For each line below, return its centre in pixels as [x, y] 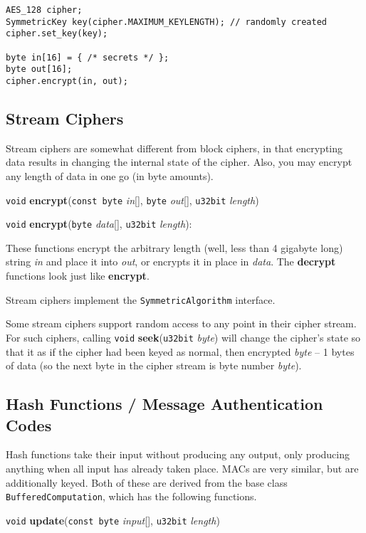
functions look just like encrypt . [78, 276]
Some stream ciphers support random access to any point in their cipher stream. [181, 323]
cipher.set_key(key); [57, 34]
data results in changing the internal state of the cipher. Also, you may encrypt [179, 162]
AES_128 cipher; [44, 10]
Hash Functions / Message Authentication [164, 404]
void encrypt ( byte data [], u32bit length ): [99, 224]
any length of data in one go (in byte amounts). [110, 175]
